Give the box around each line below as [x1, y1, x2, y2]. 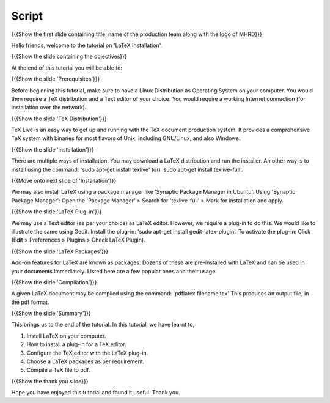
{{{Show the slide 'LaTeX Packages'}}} [11, 248, 109, 255]
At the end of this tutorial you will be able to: [11, 64, 122, 72]
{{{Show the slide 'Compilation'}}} [11, 278, 97, 286]
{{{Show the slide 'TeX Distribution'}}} [11, 115, 107, 122]
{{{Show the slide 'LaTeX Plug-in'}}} [11, 208, 102, 215]
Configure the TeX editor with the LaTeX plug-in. [26, 349, 148, 357]
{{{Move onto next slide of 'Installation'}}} [11, 177, 117, 185]
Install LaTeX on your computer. [26, 332, 106, 339]
